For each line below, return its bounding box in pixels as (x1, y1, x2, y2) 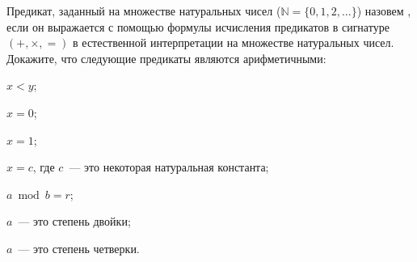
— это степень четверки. (18, 239, 140, 256)
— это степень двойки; (18, 213, 131, 230)
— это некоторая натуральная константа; (69, 158, 269, 175)
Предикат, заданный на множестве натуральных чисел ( (6, 2, 281, 19)
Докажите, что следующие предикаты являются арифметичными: (6, 49, 326, 66)
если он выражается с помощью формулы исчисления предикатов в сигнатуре (6, 18, 390, 35)
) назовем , (356, 2, 411, 19)
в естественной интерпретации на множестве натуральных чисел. (73, 34, 394, 51)
